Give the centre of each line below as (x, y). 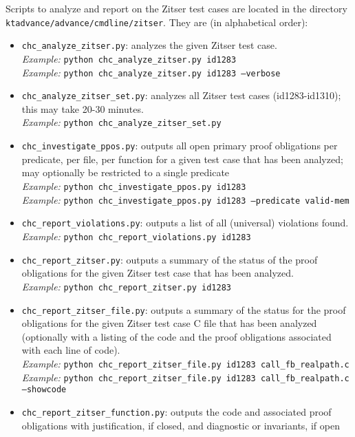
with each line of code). (71, 350)
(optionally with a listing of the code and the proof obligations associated (176, 336)
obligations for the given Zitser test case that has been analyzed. (158, 273)
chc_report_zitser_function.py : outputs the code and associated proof (176, 411)
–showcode (44, 390)
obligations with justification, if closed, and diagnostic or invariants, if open (181, 425)
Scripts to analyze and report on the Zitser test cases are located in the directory (176, 8)
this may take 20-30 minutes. (83, 108)
